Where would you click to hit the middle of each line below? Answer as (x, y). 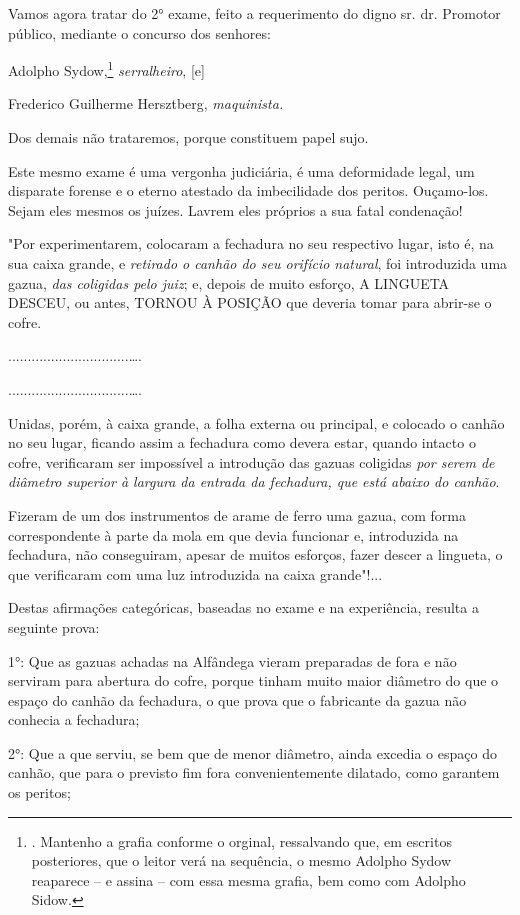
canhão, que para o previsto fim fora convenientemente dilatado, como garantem (254, 772)
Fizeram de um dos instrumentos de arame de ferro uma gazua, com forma (237, 514)
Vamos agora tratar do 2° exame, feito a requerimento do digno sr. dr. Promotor (254, 13)
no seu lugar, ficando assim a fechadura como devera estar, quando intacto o (242, 442)
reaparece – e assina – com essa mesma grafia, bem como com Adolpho (248, 879)
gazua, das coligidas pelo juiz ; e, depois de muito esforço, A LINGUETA (229, 282)
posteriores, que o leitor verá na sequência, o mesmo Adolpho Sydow (241, 860)
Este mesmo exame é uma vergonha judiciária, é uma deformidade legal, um (241, 170)
